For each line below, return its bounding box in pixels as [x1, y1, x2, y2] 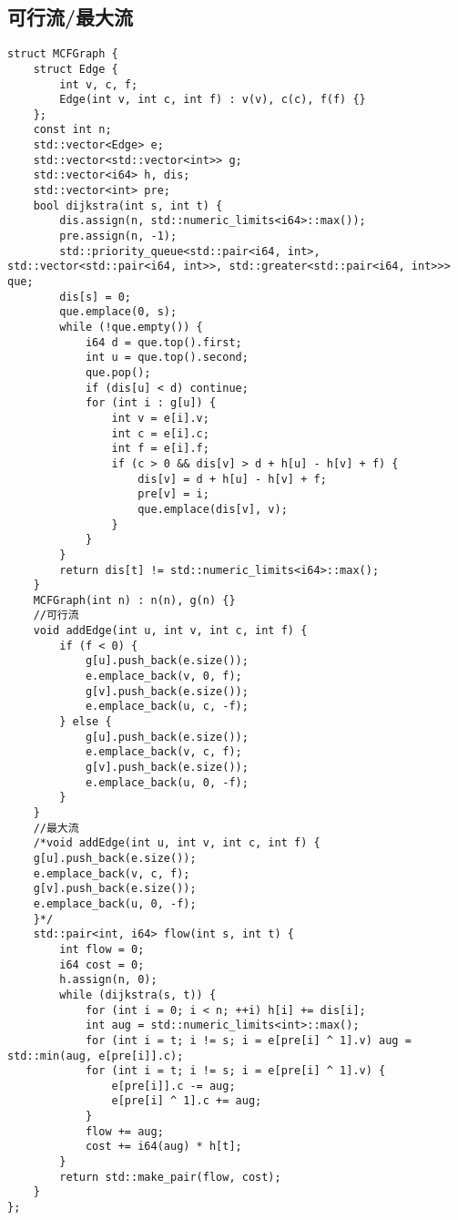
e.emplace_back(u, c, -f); [85, 700, 249, 713]
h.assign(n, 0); [59, 973, 158, 987]
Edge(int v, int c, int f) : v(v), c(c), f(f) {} [59, 93, 366, 107]
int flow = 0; [59, 942, 145, 956]
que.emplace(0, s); [59, 305, 178, 319]
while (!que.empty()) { [59, 321, 203, 334]
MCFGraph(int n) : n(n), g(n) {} [33, 593, 236, 607]
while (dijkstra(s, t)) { [59, 988, 217, 1001]
